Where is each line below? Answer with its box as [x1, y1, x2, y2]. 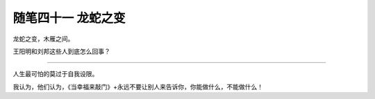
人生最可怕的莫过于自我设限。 [12, 70, 99, 78]
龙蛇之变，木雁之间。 [12, 35, 74, 43]
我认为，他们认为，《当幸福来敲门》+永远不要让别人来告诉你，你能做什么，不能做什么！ [12, 82, 264, 91]
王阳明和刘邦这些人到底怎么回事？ [12, 47, 110, 55]
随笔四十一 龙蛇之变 [12, 10, 126, 26]
